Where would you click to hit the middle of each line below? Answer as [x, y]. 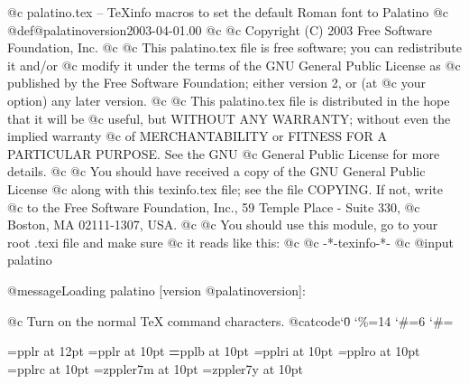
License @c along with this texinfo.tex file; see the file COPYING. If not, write [225, 188]
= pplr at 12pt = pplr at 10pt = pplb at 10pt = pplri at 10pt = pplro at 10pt [214, 351]
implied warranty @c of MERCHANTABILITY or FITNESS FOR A [197, 136]
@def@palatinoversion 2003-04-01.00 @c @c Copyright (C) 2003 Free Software [220, 29]
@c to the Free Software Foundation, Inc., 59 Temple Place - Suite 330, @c [214, 206]
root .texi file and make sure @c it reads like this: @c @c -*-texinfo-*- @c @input [230, 242]
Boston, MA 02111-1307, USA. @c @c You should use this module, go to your [223, 225]
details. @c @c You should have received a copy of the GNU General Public [216, 171]
